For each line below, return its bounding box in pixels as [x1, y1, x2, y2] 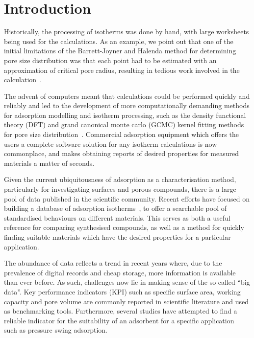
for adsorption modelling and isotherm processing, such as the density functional [4, 110, 246, 120]
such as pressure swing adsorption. [4, 325, 107, 335]
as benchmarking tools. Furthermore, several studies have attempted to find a [4, 306, 237, 316]
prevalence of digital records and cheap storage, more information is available [4, 267, 236, 277]
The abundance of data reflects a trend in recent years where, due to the [4, 258, 222, 268]
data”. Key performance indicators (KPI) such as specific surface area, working [4, 286, 241, 296]
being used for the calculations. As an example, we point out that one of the [4, 36, 233, 46]
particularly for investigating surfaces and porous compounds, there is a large [4, 184, 236, 194]
